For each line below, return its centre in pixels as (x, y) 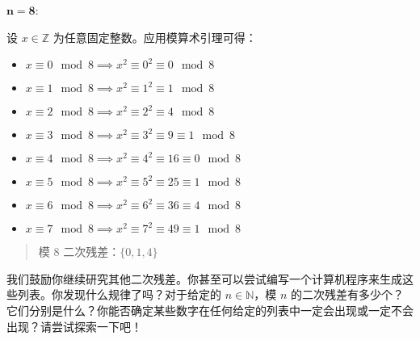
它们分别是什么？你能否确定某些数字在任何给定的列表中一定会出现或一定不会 (210, 310)
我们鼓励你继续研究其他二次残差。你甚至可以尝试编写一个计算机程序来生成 (204, 278)
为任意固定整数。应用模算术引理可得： (155, 37)
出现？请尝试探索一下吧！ (74, 326)
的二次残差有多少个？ (348, 294)
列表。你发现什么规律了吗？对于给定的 (119, 294)
